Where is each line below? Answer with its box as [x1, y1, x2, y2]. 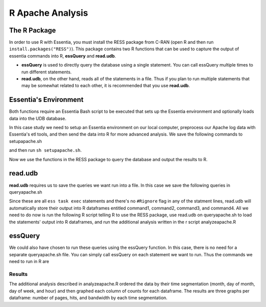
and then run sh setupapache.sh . [9, 147, 82, 153]
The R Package [9, 26, 56, 34]
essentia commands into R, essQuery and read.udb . [9, 53, 116, 59]
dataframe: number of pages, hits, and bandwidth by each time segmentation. [9, 295, 167, 301]
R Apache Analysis [9, 7, 88, 18]
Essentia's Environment [9, 96, 84, 104]
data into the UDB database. [9, 115, 66, 121]
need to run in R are [9, 259, 49, 265]
